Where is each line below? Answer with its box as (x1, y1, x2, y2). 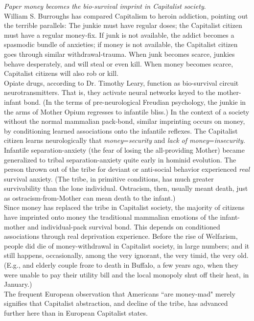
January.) (4, 279, 32, 289)
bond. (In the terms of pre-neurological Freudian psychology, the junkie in (23, 96, 246, 107)
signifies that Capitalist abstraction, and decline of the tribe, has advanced (4, 298, 228, 308)
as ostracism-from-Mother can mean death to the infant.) (4, 192, 176, 203)
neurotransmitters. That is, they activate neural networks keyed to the (4, 87, 215, 97)
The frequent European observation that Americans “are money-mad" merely (4, 288, 235, 298)
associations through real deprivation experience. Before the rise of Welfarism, (4, 231, 238, 241)
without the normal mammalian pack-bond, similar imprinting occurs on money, (4, 116, 245, 126)
